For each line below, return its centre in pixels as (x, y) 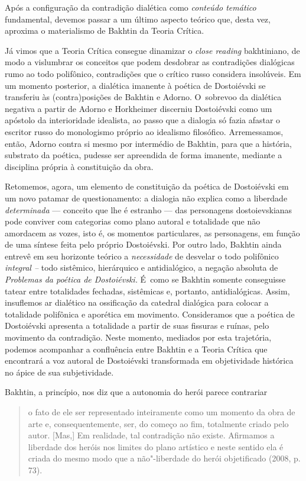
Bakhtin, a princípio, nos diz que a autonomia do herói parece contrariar (136, 392)
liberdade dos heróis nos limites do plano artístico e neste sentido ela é (156, 446)
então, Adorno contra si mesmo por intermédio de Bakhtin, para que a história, (148, 143)
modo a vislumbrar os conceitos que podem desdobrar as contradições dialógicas (150, 62)
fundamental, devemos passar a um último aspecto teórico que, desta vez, (138, 19)
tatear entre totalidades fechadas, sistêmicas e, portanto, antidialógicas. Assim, (147, 291)
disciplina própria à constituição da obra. (79, 166)
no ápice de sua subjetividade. (59, 372)
